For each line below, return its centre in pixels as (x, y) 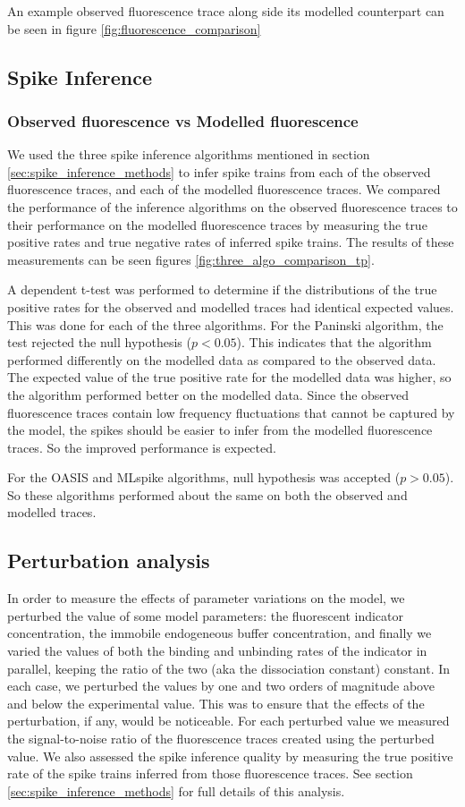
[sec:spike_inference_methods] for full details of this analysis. (176, 790)
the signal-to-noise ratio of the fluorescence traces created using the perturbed (221, 739)
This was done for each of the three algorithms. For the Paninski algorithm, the (225, 324)
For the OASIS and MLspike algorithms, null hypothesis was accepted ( (204, 477)
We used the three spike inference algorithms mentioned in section (189, 154)
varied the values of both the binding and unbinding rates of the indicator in (217, 651)
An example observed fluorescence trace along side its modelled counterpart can (226, 11)
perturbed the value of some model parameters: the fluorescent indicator (206, 615)
